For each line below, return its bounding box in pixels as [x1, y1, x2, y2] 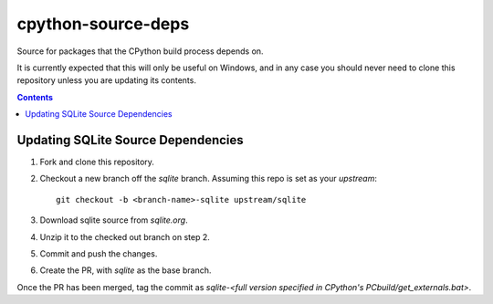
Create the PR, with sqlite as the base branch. [39, 265, 212, 276]
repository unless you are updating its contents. [16, 75, 196, 86]
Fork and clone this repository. [39, 156, 155, 168]
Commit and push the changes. [39, 247, 158, 259]
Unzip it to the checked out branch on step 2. [39, 231, 210, 242]
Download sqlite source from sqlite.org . [39, 215, 188, 225]
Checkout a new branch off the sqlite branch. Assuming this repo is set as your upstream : [39, 173, 378, 184]
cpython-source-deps [16, 14, 190, 34]
